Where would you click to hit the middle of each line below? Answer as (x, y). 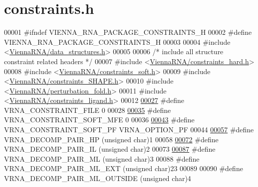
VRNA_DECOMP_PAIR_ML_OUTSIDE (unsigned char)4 (98, 178)
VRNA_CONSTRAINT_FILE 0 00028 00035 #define (88, 110)
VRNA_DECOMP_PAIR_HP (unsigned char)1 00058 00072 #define (111, 139)
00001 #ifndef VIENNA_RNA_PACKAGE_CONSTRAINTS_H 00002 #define (128, 32)
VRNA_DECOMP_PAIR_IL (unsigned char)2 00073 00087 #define (110, 149)
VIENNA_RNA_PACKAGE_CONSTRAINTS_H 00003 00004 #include (117, 42)
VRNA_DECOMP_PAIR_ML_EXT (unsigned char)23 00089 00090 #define (124, 168)
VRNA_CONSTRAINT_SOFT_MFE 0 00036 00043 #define (99, 120)
